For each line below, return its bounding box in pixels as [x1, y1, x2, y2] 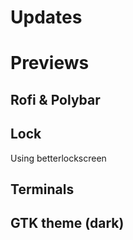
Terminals [10, 181, 75, 198]
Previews [10, 52, 90, 75]
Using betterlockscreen [10, 152, 107, 164]
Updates [10, 6, 83, 29]
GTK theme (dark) [10, 215, 125, 232]
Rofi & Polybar [10, 91, 101, 108]
